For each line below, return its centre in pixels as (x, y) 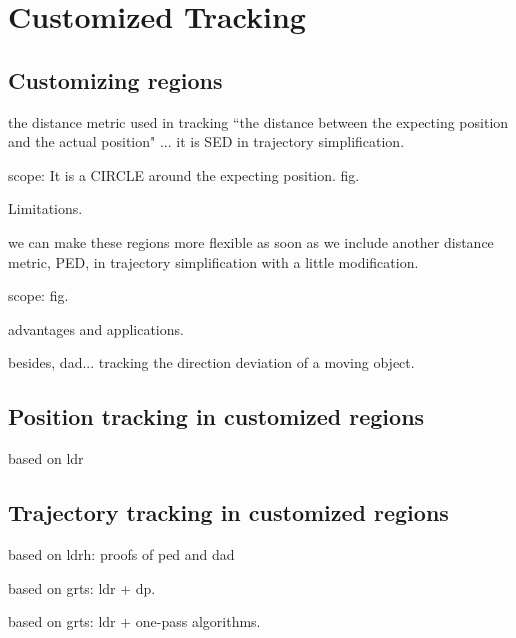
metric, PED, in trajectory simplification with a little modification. (213, 261)
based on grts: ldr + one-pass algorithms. (134, 621)
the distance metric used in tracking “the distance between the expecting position (258, 121)
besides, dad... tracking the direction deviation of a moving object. (211, 362)
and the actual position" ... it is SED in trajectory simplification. (206, 141)
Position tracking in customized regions (216, 416)
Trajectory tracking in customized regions (228, 512)
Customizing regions (115, 79)
